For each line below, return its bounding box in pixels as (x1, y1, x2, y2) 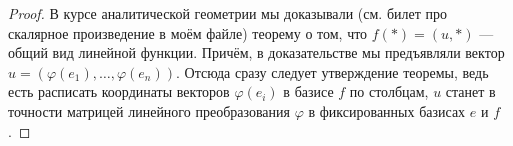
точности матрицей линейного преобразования (8, 100, 290, 121)
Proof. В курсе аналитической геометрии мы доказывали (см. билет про (8, 3, 447, 23)
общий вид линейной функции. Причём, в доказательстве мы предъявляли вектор (8, 42, 505, 63)
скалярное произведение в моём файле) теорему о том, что (8, 22, 368, 43)
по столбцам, (349, 81, 429, 102)
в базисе (283, 81, 334, 102)
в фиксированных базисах (308, 100, 466, 121)
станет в (445, 81, 496, 102)
